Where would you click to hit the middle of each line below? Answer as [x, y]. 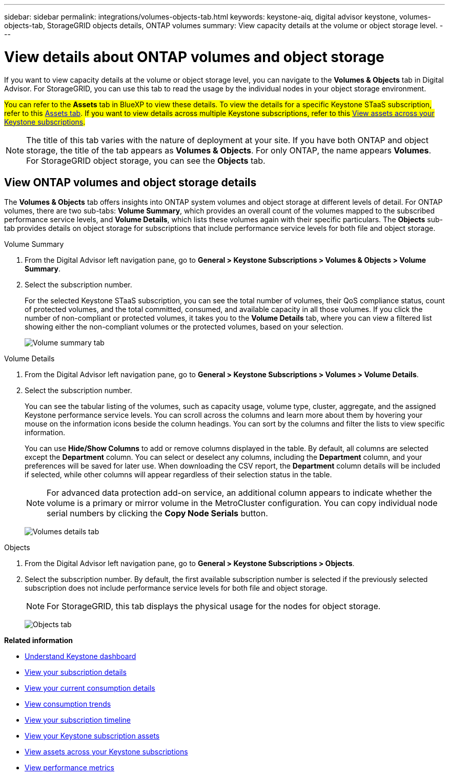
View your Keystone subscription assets [92, 736]
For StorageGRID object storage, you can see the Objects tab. [146, 160]
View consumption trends [68, 704]
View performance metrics [69, 768]
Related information [39, 641]
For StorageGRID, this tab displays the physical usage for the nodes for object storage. [214, 606]
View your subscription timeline [78, 720]
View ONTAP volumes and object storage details [130, 182]
